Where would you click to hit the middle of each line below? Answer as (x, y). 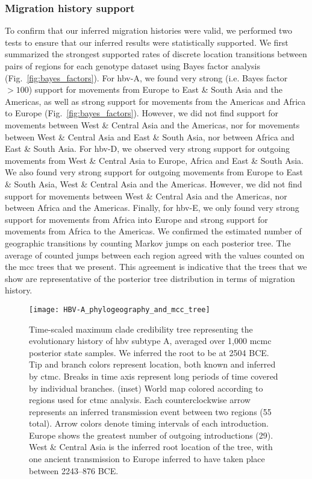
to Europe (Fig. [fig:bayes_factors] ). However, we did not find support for (142, 113)
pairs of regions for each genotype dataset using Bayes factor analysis (133, 66)
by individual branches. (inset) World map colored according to (146, 388)
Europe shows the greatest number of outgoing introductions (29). (151, 435)
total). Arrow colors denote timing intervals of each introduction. (149, 423)
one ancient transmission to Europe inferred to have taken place (147, 459)
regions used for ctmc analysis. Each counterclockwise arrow (140, 400)
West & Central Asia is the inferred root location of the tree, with (151, 447)
